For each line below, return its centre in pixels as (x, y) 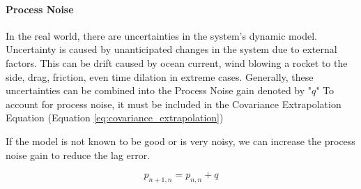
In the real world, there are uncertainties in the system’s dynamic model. (161, 35)
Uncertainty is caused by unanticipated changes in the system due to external (171, 49)
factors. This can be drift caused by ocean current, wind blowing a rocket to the (177, 62)
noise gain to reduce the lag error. (78, 154)
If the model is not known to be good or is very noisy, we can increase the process (180, 141)
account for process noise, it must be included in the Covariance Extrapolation (174, 104)
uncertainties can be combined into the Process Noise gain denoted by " (159, 90)
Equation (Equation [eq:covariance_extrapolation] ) (115, 118)
